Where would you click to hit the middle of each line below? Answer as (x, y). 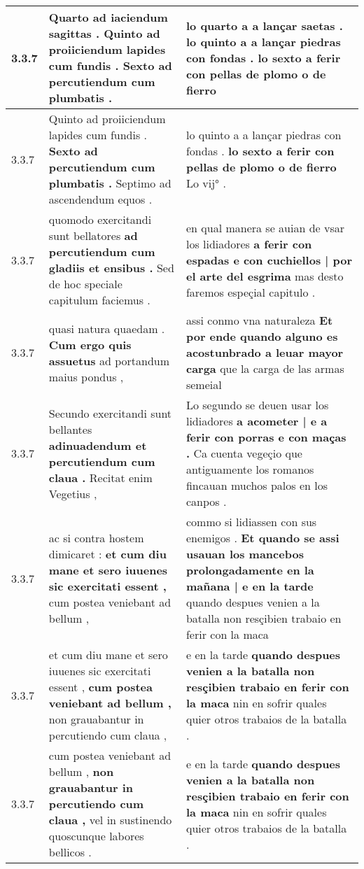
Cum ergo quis (90, 344)
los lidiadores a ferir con (249, 243)
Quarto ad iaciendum (108, 17)
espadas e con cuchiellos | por (269, 260)
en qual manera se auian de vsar (265, 227)
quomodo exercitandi (100, 219)
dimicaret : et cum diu (107, 554)
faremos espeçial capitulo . (251, 292)
